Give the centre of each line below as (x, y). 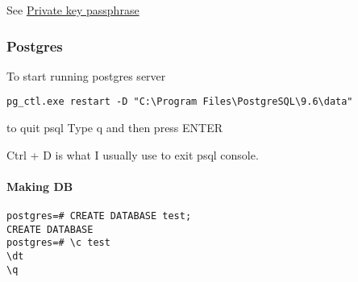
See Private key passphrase (73, 10)
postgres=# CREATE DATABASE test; (99, 216)
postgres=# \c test (58, 243)
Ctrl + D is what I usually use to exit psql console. (133, 154)
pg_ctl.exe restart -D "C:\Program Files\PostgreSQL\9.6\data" (180, 102)
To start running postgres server (86, 75)
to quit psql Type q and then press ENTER (115, 128)
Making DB (40, 186)
